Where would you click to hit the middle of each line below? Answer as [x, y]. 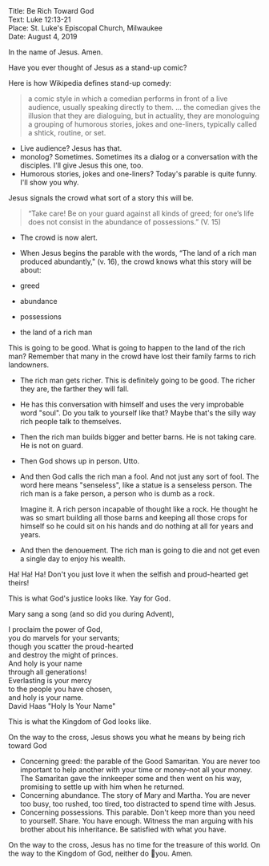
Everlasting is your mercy [50, 680]
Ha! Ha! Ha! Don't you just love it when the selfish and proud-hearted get [128, 574]
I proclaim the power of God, [55, 629]
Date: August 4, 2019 [43, 36]
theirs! [19, 583]
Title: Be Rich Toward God [51, 11]
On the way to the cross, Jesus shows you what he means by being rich [127, 737]
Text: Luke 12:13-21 [40, 19]
